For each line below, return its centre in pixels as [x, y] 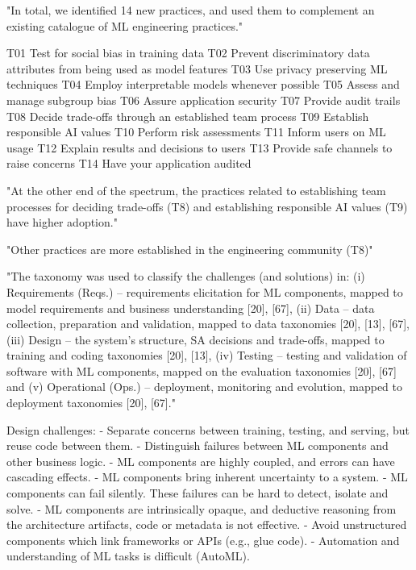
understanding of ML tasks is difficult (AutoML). [128, 556]
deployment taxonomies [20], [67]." [91, 403]
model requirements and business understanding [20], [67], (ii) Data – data [191, 308]
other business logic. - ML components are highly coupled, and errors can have [201, 461]
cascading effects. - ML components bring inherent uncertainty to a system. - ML [207, 477]
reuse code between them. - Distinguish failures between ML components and [198, 445]
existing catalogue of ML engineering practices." [125, 25]
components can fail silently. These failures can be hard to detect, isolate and [198, 493]
